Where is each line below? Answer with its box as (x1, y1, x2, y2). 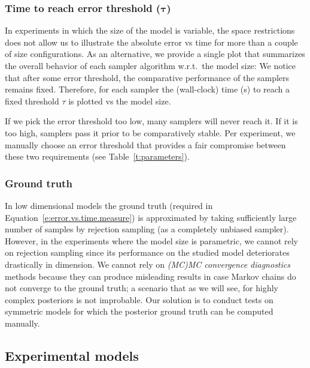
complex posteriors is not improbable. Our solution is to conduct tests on (5, 293, 273, 306)
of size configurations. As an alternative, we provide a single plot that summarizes (5, 47, 305, 60)
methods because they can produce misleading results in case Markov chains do (5, 270, 296, 282)
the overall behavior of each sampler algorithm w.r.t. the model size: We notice (5, 59, 296, 71)
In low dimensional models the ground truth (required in (5, 199, 213, 211)
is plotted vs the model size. (68, 94, 171, 107)
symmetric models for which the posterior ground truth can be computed (5, 305, 273, 318)
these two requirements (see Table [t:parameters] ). (5, 150, 190, 163)
